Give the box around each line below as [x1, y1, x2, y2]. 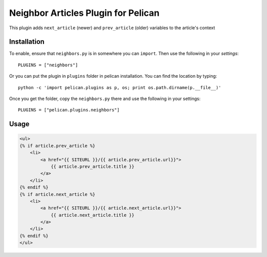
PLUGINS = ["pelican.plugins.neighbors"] [18, 107, 120, 113]
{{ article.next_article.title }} [50, 212, 134, 218]
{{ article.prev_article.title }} [50, 163, 134, 169]
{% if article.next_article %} [19, 191, 96, 197]
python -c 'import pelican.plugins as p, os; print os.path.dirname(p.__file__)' [18, 85, 222, 90]
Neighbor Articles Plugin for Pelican [9, 7, 160, 18]
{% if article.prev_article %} [19, 143, 96, 149]
